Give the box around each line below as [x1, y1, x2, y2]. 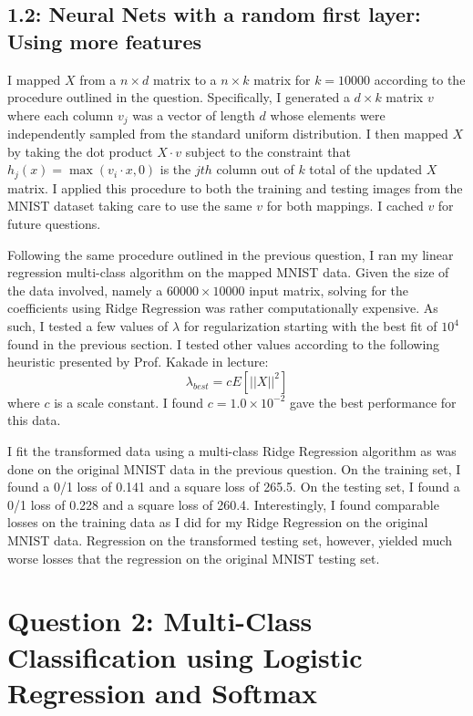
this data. [7, 410, 61, 430]
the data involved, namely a [7, 280, 163, 299]
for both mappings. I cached [266, 196, 424, 215]
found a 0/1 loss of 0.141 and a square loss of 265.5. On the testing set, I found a [7, 477, 460, 496]
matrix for [253, 69, 311, 88]
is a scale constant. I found [54, 392, 204, 411]
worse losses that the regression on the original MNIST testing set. [7, 548, 380, 567]
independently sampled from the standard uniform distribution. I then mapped [7, 124, 448, 143]
